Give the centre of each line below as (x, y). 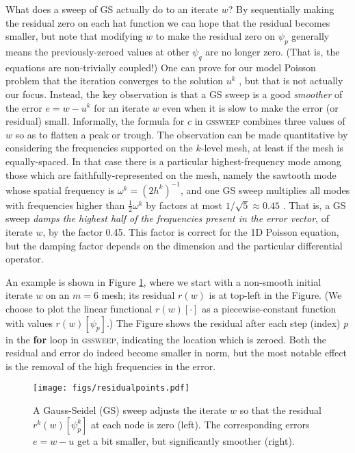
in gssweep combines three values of (270, 121)
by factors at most (184, 205)
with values (29, 322)
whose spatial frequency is (60, 189)
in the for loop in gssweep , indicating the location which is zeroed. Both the (166, 339)
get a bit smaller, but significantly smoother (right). (186, 440)
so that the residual (280, 410)
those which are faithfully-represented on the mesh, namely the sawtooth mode (171, 174)
